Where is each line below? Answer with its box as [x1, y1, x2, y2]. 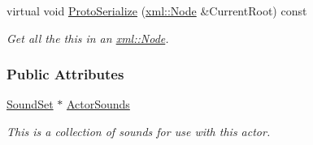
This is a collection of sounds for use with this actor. [7, 123, 271, 139]
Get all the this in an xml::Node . [7, 29, 169, 46]
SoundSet [7, 96, 54, 113]
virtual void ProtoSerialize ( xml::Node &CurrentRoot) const [7, 2, 307, 19]
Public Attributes [7, 64, 124, 84]
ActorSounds [66, 96, 130, 113]
